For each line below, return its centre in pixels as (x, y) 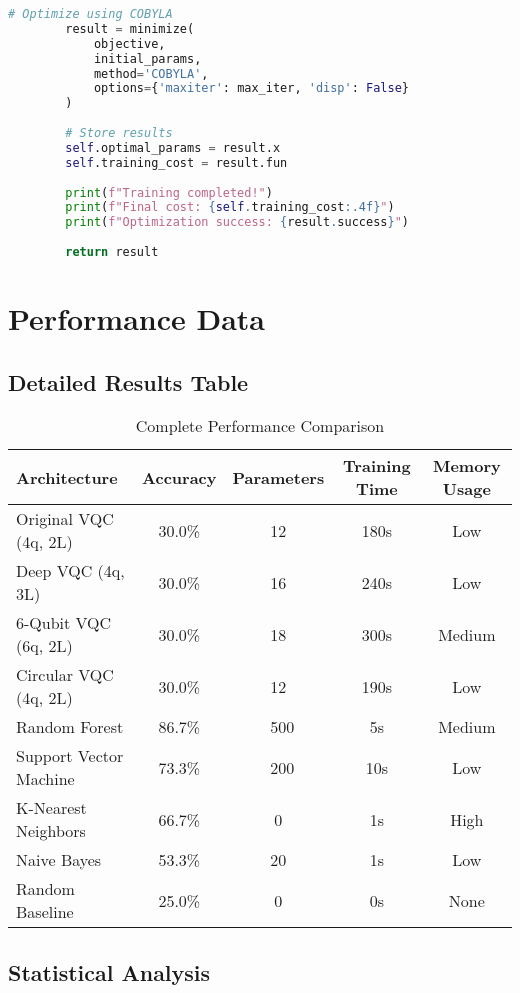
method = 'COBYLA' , (151, 73)
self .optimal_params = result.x (173, 147)
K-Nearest (51, 808)
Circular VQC (65, 675)
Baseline (45, 912)
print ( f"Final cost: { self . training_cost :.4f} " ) (230, 207)
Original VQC (65, 519)
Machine (45, 779)
